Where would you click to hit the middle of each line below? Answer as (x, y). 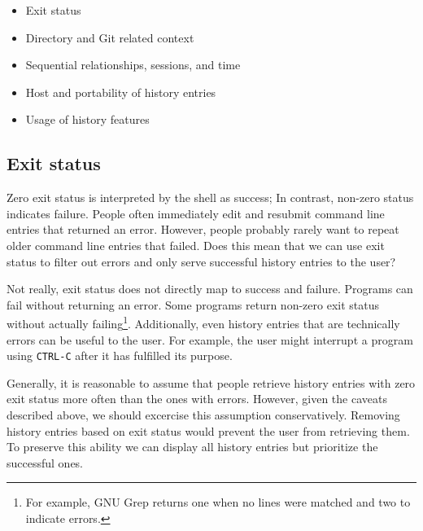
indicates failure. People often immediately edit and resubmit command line (196, 213)
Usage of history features (87, 119)
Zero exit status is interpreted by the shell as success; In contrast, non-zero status (210, 197)
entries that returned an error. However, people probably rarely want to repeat (203, 229)
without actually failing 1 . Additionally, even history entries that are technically (203, 322)
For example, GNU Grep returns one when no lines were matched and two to (218, 502)
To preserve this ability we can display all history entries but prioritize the (192, 447)
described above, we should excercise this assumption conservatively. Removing (203, 415)
